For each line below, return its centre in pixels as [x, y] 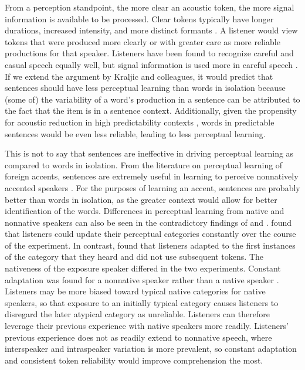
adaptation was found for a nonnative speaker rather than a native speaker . [142, 279]
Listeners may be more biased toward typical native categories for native [135, 291]
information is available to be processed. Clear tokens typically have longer [139, 18]
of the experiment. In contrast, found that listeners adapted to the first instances [150, 245]
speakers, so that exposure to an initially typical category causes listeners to [142, 302]
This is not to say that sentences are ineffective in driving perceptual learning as [149, 153]
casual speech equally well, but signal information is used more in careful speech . [151, 64]
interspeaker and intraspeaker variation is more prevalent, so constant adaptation [151, 349]
